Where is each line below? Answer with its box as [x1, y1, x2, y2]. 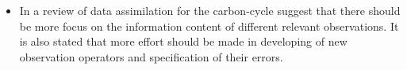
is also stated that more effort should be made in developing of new [19, 33, 347, 50]
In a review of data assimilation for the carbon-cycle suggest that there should [19, 2, 401, 18]
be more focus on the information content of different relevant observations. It [19, 17, 399, 34]
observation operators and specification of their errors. [19, 48, 283, 64]
